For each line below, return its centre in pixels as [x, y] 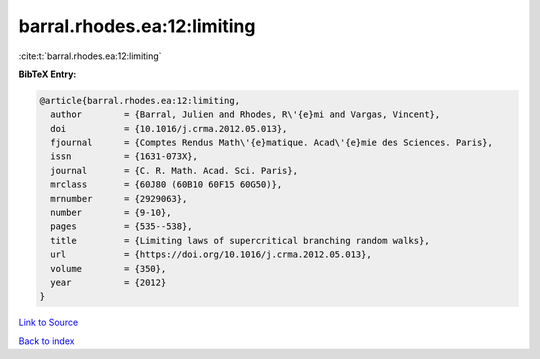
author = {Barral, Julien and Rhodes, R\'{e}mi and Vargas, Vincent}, [245, 114]
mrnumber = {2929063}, [119, 198]
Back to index [46, 341]
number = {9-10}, [111, 213]
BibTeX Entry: [47, 74]
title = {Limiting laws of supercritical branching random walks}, [240, 240]
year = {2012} [108, 282]
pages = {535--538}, [122, 226]
